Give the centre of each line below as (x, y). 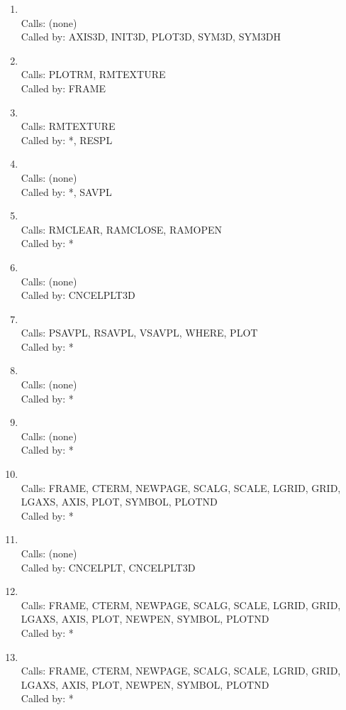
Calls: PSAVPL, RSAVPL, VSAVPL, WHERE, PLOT (139, 333)
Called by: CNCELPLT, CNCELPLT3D (108, 567)
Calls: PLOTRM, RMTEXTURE (93, 74)
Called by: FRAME (63, 88)
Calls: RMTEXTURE (68, 126)
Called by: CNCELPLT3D (78, 295)
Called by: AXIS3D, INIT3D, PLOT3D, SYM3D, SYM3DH (151, 37)
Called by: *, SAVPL (66, 191)
